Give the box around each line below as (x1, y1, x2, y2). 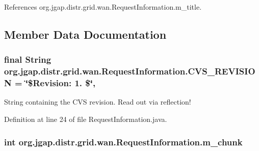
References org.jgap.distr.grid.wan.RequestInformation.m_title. (4, 2, 202, 12)
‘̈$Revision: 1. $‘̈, (25, 77, 96, 89)
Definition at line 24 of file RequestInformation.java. (4, 114, 167, 124)
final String (4, 53, 51, 66)
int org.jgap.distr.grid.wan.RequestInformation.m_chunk (4, 135, 243, 148)
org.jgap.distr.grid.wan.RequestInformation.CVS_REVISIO (4, 65, 255, 78)
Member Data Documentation (4, 26, 167, 42)
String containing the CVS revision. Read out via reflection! (4, 96, 191, 107)
